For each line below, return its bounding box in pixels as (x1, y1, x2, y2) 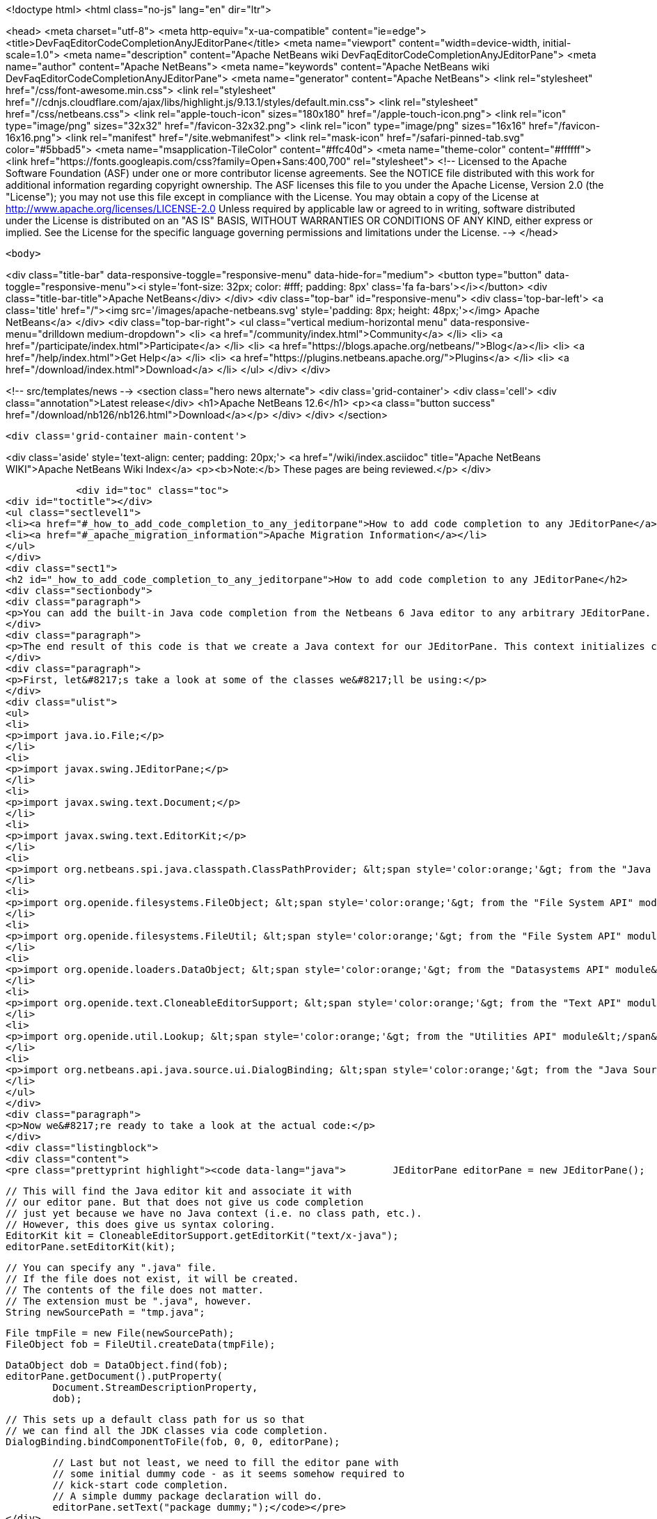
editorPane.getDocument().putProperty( (6, 1371, 223, 1382)
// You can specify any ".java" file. (6, 1262, 217, 1273)
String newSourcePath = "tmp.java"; (6, 1307, 205, 1318)
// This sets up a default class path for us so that (6, 1414, 305, 1425)
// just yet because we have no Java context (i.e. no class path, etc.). (6, 1208, 422, 1219)
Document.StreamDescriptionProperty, (52, 1382, 258, 1393)
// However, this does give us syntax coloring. (6, 1219, 276, 1230)
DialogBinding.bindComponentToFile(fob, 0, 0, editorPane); (6, 1436, 340, 1447)
